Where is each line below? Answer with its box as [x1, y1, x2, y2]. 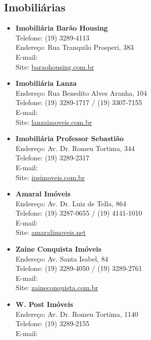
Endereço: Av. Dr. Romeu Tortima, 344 [15, 143, 135, 153]
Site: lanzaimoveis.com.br [15, 116, 92, 127]
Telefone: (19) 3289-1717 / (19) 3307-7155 [15, 97, 142, 108]
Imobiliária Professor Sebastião [15, 133, 124, 144]
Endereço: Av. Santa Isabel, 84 [15, 253, 109, 264]
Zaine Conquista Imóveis [15, 244, 102, 254]
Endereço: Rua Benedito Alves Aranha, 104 [15, 87, 147, 98]
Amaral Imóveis [15, 189, 71, 199]
